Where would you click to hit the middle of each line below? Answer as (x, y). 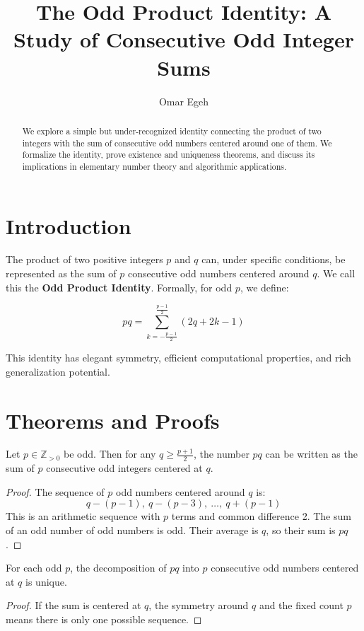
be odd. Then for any (110, 454)
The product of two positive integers (84, 259)
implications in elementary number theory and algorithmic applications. (154, 166)
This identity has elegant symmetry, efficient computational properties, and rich (178, 358)
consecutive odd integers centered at (124, 468)
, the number (221, 454)
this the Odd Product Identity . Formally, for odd (119, 287)
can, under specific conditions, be (274, 259)
